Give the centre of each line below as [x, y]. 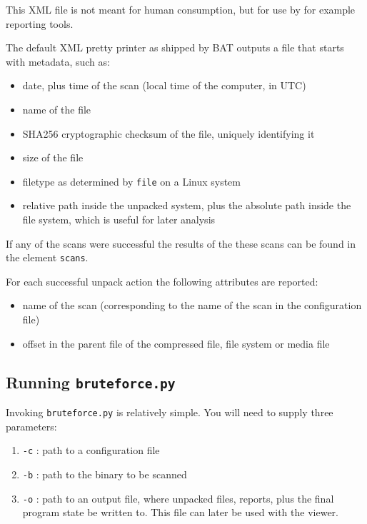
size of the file [53, 157]
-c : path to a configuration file [91, 450]
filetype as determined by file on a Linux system [131, 181]
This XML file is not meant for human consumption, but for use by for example [181, 9]
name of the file [57, 109]
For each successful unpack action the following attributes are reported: [162, 281]
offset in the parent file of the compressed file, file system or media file [176, 343]
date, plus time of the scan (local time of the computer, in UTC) [164, 85]
